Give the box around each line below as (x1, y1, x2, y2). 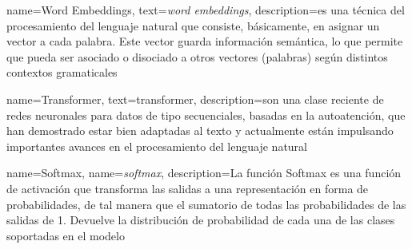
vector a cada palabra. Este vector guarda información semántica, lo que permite (6, 33, 403, 49)
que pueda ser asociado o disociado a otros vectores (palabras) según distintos (6, 48, 388, 65)
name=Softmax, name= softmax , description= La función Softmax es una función (6, 164, 402, 181)
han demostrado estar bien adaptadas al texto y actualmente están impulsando (6, 122, 394, 139)
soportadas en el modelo (6, 227, 125, 243)
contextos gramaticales (6, 64, 118, 81)
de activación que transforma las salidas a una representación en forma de (6, 180, 369, 196)
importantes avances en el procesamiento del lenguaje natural (6, 137, 307, 154)
